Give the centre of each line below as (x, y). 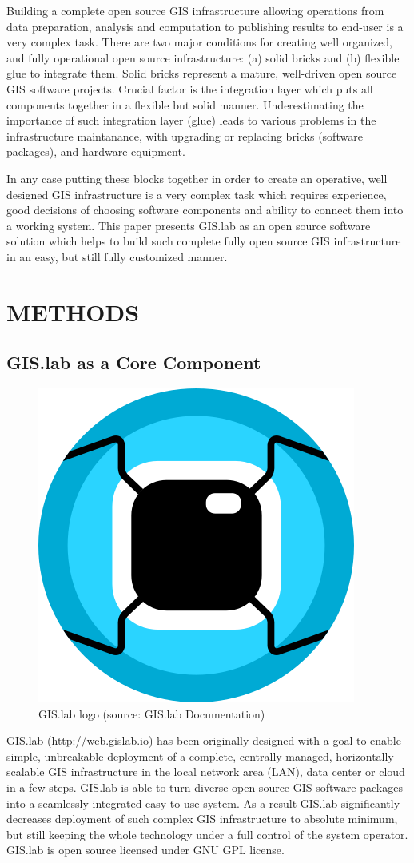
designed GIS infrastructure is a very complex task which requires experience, (197, 194)
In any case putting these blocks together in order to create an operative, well (197, 178)
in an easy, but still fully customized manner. (117, 256)
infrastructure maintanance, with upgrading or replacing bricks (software (185, 135)
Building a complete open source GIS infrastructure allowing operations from (195, 10)
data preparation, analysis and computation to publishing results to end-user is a (205, 26)
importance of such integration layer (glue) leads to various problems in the (191, 120)
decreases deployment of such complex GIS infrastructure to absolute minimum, (202, 819)
